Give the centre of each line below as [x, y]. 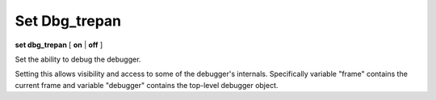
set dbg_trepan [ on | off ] [59, 45]
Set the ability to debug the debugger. [78, 59]
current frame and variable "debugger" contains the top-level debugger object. [147, 85]
